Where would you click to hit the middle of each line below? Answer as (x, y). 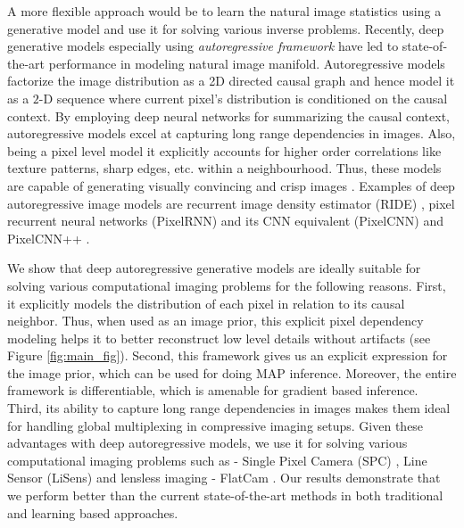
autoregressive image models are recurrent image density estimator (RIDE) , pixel (231, 203)
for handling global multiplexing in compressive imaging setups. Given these (215, 425)
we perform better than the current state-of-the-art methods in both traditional (225, 495)
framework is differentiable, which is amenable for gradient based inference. (213, 390)
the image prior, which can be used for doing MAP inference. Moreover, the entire (232, 372)
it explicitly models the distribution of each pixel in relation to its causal (206, 303)
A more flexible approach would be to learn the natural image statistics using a (224, 11)
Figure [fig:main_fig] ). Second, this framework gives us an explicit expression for (228, 355)
